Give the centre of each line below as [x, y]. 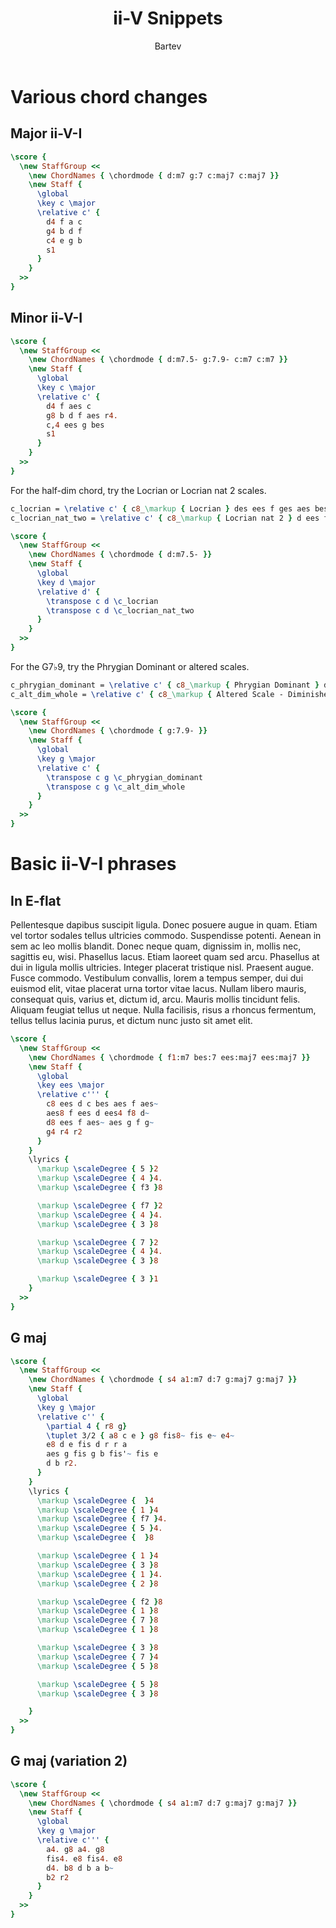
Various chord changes [109, 96]
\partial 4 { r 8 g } [87, 1426]
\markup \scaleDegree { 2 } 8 [97, 1583]
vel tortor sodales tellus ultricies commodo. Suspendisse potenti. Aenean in [166, 936]
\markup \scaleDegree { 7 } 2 [97, 1242]
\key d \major [66, 582]
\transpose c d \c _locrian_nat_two [120, 610]
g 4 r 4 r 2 [64, 1132]
